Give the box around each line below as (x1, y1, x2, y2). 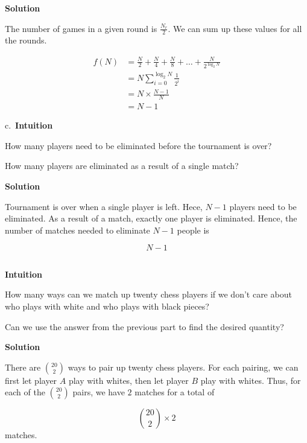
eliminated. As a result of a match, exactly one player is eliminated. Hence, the (5, 212, 297, 225)
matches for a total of (135, 386, 215, 398)
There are (5, 360, 41, 373)
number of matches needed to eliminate (5, 223, 150, 236)
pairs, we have (72, 386, 125, 398)
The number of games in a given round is (5, 22, 157, 34)
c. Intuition (5, 119, 53, 132)
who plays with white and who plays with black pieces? (5, 299, 209, 312)
